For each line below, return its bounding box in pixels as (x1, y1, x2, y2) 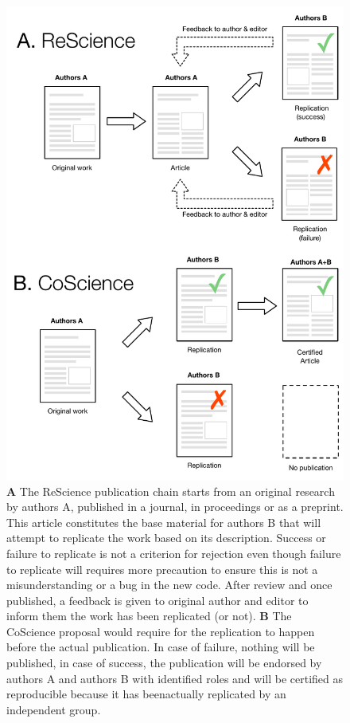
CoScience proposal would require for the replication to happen (6, 623, 315, 639)
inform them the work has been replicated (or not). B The (6, 607, 292, 624)
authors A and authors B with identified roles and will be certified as (6, 670, 344, 686)
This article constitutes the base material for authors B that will (6, 513, 321, 530)
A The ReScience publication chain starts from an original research (6, 482, 335, 499)
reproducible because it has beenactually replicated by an (6, 686, 286, 702)
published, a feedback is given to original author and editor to (6, 591, 309, 608)
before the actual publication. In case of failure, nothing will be (6, 639, 315, 655)
